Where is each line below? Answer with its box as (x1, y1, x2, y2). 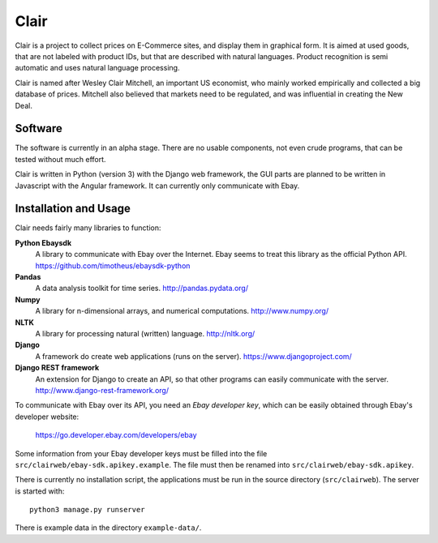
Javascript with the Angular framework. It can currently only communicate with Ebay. (15, 181, 300, 190)
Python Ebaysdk (15, 237, 72, 247)
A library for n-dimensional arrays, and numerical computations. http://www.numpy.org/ (35, 306, 328, 316)
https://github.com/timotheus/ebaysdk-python (35, 260, 191, 271)
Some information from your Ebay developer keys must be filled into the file (15, 448, 268, 458)
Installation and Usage (15, 202, 131, 216)
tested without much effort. (15, 154, 106, 164)
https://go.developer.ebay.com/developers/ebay (35, 430, 198, 440)
